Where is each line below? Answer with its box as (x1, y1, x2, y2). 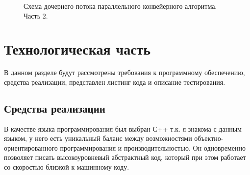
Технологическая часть (4, 39, 151, 59)
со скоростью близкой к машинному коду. (4, 162, 129, 172)
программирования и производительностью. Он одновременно (60, 142, 246, 153)
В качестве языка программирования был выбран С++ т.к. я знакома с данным (4, 123, 242, 134)
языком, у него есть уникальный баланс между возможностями (4, 133, 192, 143)
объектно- (194, 133, 224, 143)
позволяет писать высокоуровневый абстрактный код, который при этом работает (4, 152, 246, 162)
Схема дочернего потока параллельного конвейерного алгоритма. (24, 1, 217, 11)
